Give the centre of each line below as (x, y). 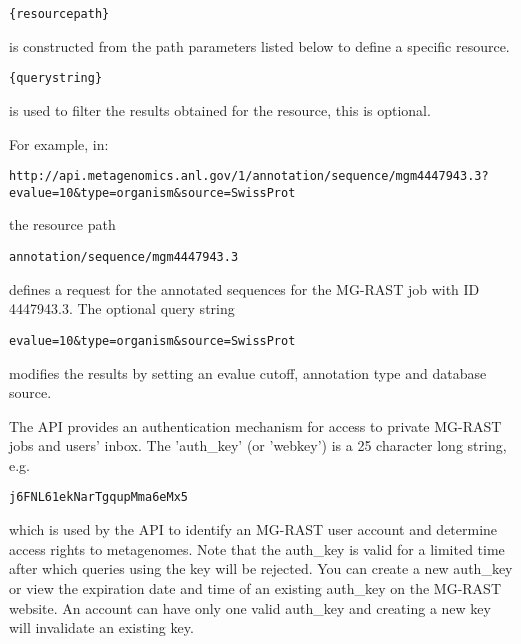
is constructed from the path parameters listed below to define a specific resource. (259, 45)
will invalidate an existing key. (101, 627)
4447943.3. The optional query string (122, 308)
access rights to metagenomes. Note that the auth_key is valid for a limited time (257, 548)
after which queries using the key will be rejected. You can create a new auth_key (261, 568)
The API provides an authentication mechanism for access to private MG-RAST (255, 425)
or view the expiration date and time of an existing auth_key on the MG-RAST (255, 587)
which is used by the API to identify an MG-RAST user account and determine (253, 529)
